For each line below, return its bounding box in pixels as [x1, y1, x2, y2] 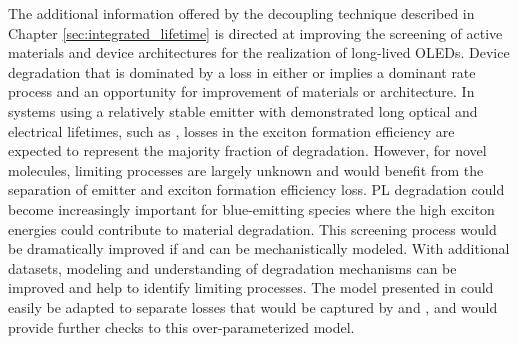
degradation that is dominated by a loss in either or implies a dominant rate [8, 61, 476, 82]
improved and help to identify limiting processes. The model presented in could [8, 277, 494, 298]
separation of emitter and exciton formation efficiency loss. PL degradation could [8, 179, 505, 200]
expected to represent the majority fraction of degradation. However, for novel [8, 140, 487, 161]
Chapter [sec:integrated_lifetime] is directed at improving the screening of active [8, 22, 503, 43]
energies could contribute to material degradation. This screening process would [8, 218, 497, 239]
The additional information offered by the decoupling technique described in [8, 3, 475, 23]
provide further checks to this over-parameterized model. [8, 316, 355, 337]
